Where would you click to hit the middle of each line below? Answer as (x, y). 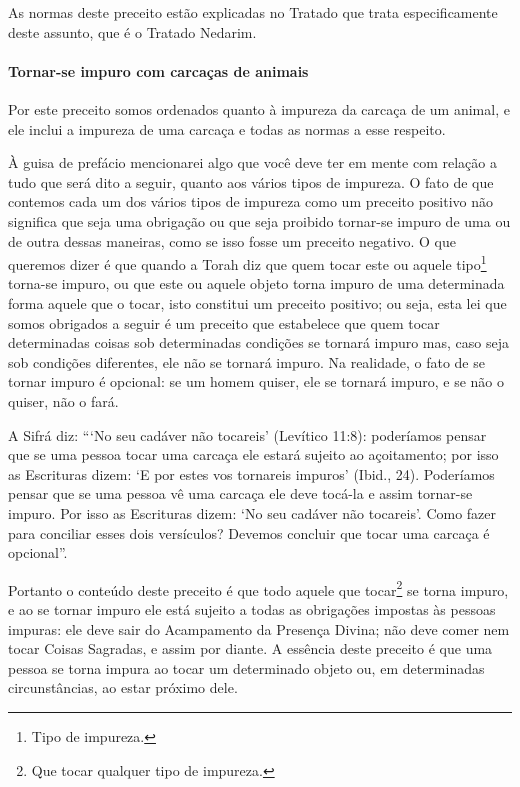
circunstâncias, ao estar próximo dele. (123, 687)
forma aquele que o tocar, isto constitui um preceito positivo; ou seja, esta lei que (257, 302)
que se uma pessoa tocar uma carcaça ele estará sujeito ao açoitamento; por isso (253, 454)
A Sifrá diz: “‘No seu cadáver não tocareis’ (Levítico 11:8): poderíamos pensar (247, 434)
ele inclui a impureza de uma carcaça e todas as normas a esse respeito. (227, 128)
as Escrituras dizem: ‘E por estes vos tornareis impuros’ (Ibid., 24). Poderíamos (251, 473)
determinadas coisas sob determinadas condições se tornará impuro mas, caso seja (259, 342)
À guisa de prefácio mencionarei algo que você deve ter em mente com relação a (252, 162)
